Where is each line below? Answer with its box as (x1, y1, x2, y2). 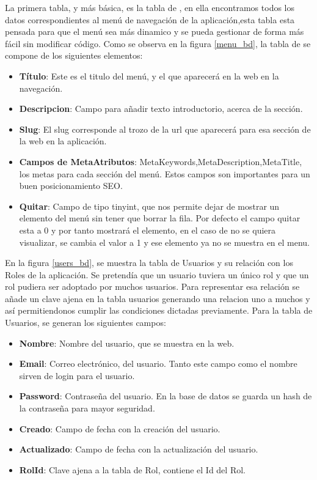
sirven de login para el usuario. (19, 369, 135, 382)
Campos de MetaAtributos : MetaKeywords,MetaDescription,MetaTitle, (19, 155, 302, 168)
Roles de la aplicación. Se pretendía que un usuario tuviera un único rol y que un (5, 268, 309, 281)
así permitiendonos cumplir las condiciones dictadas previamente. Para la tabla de (5, 304, 313, 317)
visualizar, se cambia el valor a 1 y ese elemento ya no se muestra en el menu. (19, 235, 310, 248)
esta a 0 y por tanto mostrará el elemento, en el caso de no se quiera (19, 223, 276, 236)
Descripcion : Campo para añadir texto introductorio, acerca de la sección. (19, 102, 303, 115)
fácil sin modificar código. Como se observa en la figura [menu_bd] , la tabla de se (5, 37, 311, 50)
